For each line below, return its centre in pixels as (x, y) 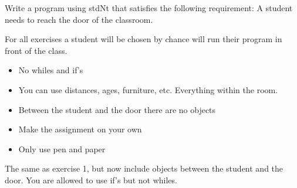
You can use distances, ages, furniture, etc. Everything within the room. (148, 89)
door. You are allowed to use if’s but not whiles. (91, 180)
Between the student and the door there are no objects (117, 109)
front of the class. (36, 50)
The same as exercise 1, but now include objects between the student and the (144, 168)
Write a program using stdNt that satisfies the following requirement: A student (149, 8)
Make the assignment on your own (80, 129)
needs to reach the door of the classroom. (79, 19)
